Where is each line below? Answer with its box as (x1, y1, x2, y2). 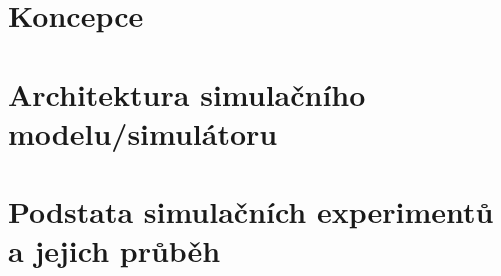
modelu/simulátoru (8, 112, 278, 153)
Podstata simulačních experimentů (8, 191, 494, 232)
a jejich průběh (8, 230, 221, 271)
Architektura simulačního (8, 73, 366, 114)
